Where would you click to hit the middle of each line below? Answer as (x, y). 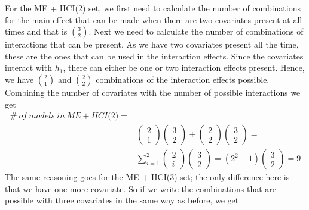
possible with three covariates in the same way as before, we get (122, 200)
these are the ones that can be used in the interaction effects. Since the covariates (154, 56)
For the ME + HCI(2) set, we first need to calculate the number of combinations (153, 8)
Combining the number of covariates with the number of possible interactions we (153, 92)
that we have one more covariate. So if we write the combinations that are (141, 188)
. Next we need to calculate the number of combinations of (196, 31)
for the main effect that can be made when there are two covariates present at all (154, 19)
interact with (28, 68)
